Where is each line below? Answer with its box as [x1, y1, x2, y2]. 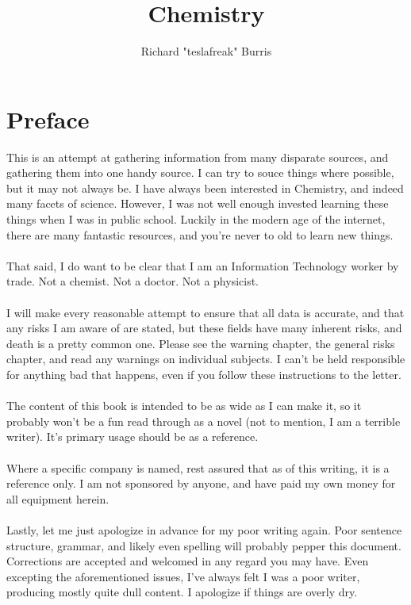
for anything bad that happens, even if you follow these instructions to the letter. [6, 366, 401, 382]
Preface [6, 102, 90, 135]
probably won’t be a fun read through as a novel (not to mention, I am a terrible [6, 412, 401, 429]
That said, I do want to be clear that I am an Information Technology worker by [6, 257, 399, 274]
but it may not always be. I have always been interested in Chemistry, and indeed [6, 179, 404, 196]
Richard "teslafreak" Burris [140, 43, 272, 59]
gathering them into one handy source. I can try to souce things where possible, [6, 164, 394, 181]
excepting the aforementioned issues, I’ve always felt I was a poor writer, [6, 568, 360, 584]
